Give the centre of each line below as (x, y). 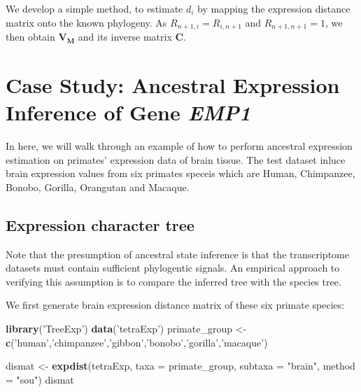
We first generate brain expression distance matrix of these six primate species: (175, 305)
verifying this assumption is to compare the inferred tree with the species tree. (174, 281)
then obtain (30, 37)
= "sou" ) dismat (40, 379)
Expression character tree (100, 224)
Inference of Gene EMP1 (128, 113)
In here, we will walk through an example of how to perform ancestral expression (179, 145)
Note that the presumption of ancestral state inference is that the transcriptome (177, 254)
